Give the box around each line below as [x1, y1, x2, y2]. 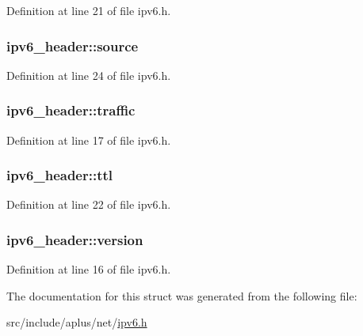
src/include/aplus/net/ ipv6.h [6, 314, 147, 330]
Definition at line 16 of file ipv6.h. [6, 261, 171, 277]
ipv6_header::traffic [6, 100, 136, 120]
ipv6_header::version [6, 229, 143, 249]
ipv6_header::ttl [6, 165, 113, 185]
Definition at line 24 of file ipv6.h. [6, 66, 171, 83]
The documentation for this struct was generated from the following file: [6, 287, 357, 304]
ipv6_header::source [6, 36, 139, 55]
